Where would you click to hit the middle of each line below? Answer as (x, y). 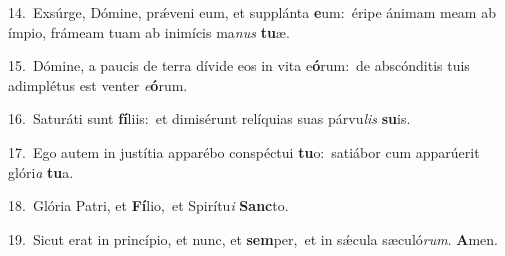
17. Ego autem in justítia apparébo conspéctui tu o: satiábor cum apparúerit (244, 151)
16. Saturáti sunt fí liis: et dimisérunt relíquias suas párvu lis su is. (209, 118)
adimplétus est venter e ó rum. (98, 84)
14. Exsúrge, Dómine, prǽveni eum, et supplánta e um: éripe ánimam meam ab (252, 12)
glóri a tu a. (41, 171)
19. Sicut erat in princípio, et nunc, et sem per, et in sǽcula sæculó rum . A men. (253, 238)
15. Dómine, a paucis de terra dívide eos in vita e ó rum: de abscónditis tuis (239, 65)
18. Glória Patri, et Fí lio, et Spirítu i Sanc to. (148, 205)
